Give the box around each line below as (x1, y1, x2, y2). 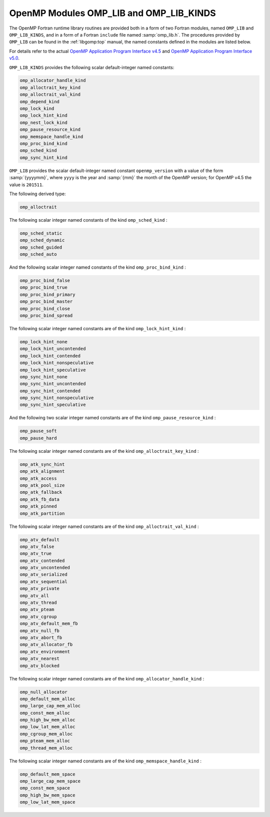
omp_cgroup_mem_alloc (19, 731, 73, 736)
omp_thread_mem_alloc (19, 745, 73, 750)
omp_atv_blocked (19, 663, 60, 668)
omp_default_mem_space (19, 771, 75, 777)
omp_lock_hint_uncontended (19, 346, 86, 352)
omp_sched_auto (19, 252, 57, 257)
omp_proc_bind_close (19, 306, 70, 311)
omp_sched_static (19, 230, 62, 236)
